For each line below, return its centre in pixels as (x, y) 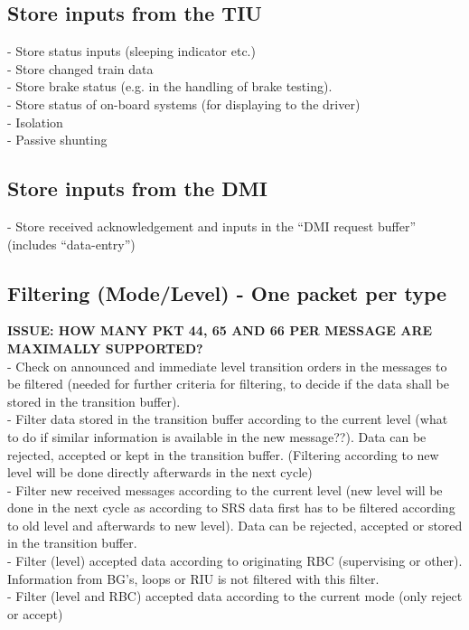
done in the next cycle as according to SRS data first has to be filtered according (231, 508)
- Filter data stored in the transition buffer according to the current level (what (228, 419)
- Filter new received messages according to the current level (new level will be (225, 489)
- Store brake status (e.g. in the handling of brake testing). (170, 86)
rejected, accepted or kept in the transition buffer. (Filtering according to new (223, 454)
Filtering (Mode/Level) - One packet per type (227, 292)
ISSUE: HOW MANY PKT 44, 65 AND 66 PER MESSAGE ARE (220, 330)
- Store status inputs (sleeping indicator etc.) (131, 51)
